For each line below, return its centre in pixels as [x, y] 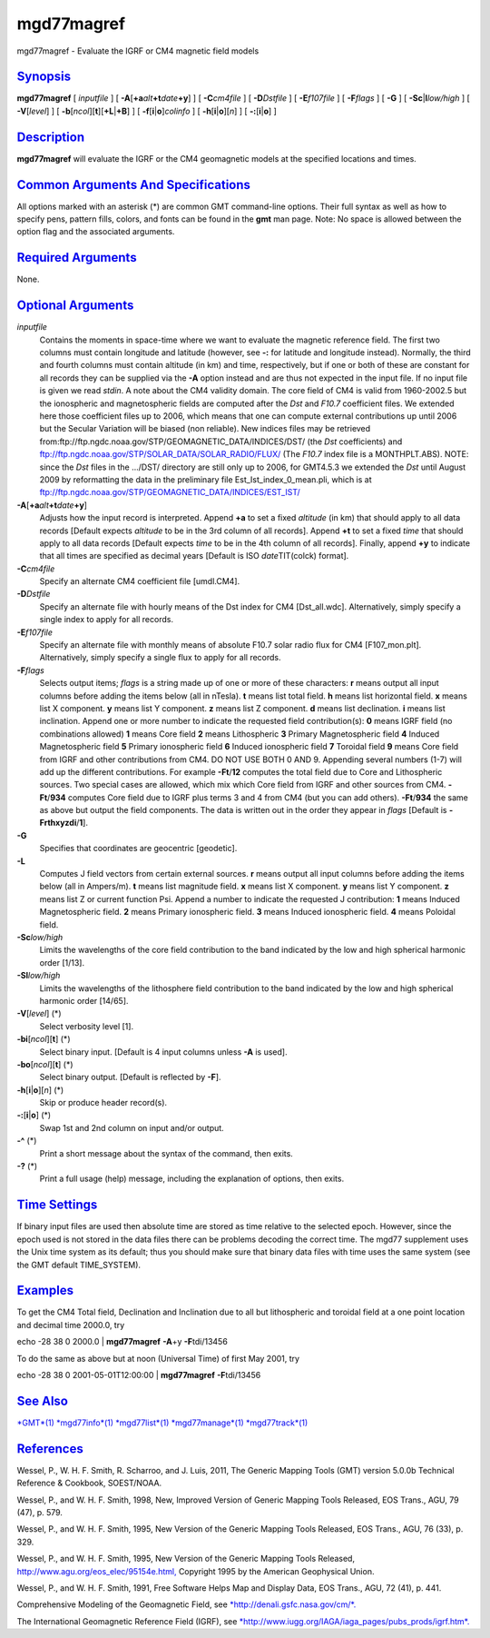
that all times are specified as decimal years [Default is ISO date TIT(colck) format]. [194, 556]
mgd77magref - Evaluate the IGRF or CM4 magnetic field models [138, 51]
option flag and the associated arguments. [96, 232]
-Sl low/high [39, 976]
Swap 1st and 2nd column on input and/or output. [132, 1127]
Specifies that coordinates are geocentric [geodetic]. [138, 849]
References [50, 1449]
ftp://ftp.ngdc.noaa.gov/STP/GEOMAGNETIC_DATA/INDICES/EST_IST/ [170, 492]
